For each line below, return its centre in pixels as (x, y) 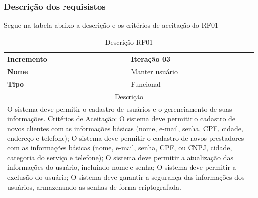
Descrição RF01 (129, 41)
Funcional (146, 84)
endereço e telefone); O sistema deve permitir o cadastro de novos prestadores (126, 138)
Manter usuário (154, 72)
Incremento (27, 59)
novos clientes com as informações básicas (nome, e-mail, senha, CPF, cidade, (125, 128)
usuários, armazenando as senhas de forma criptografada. (94, 186)
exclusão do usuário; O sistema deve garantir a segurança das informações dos (126, 176)
